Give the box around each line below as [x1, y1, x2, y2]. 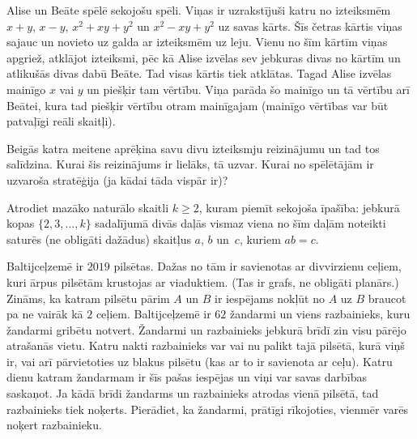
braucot [368, 289, 406, 306]
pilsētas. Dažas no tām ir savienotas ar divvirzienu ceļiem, [113, 258, 402, 275]
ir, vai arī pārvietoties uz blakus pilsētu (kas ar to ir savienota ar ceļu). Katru [6, 352, 393, 369]
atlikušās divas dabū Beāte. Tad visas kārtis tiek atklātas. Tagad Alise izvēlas [6, 65, 392, 82]
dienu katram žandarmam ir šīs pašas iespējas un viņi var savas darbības [6, 369, 367, 386]
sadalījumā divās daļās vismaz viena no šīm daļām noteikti [95, 215, 386, 232]
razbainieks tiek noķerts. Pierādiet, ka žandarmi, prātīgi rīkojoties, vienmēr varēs [6, 400, 408, 417]
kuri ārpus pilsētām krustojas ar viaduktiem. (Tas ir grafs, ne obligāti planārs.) [6, 273, 399, 290]
